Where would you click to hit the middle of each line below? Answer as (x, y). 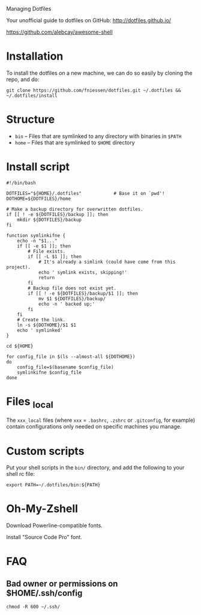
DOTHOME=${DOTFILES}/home (38, 199)
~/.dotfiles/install (32, 96)
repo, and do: (23, 79)
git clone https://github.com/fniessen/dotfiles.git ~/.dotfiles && (94, 90)
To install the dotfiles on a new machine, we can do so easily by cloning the (100, 73)
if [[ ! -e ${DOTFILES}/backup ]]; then (58, 214)
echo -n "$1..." (37, 241)
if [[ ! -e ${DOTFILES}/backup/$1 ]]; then (83, 293)
